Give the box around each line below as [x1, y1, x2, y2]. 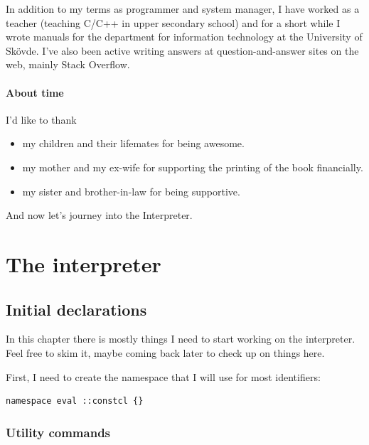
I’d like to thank [6, 112, 77, 127]
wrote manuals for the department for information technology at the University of [6, 29, 363, 44]
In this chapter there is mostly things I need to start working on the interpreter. [6, 331, 355, 346]
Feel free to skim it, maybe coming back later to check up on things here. [6, 345, 325, 360]
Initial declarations [6, 298, 147, 320]
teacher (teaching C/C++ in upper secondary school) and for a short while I [6, 15, 341, 30]
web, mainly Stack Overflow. [6, 57, 130, 72]
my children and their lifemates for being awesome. [22, 136, 245, 151]
